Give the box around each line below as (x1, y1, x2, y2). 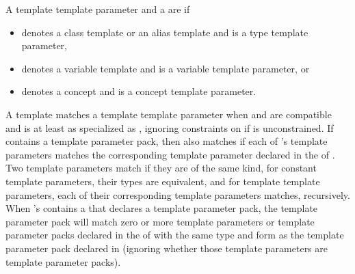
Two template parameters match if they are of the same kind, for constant (5, 161, 317, 175)
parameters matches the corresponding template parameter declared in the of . (5, 147, 335, 161)
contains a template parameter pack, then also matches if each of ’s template (5, 134, 328, 148)
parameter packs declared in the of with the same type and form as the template (5, 228, 344, 242)
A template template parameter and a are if (5, 2, 190, 16)
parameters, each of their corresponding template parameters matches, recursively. (5, 187, 350, 202)
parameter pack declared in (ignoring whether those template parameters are (5, 241, 328, 255)
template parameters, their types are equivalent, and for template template (5, 174, 320, 188)
